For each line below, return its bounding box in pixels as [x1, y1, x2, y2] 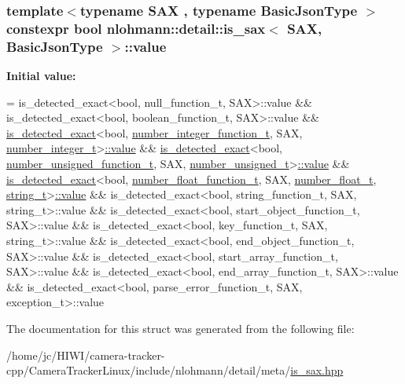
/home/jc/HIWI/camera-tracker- [6, 346, 165, 363]
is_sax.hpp [290, 362, 344, 379]
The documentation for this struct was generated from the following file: [6, 320, 355, 336]
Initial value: [6, 68, 76, 84]
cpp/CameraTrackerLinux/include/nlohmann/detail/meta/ [6, 362, 291, 379]
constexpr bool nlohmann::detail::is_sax [6, 18, 266, 38]
